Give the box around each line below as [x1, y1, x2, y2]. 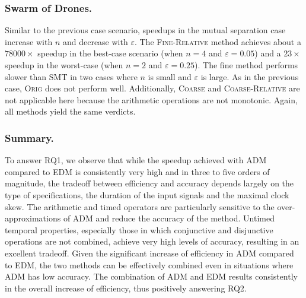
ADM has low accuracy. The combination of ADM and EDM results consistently [5, 270, 298, 283]
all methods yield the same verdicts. [5, 105, 136, 118]
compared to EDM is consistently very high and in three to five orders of [5, 165, 270, 177]
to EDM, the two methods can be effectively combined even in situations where [5, 258, 294, 271]
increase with [5, 35, 53, 47]
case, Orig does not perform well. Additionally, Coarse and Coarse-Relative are [5, 82, 300, 94]
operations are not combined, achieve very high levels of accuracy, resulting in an [5, 235, 299, 248]
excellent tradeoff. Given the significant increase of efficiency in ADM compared [5, 246, 294, 259]
